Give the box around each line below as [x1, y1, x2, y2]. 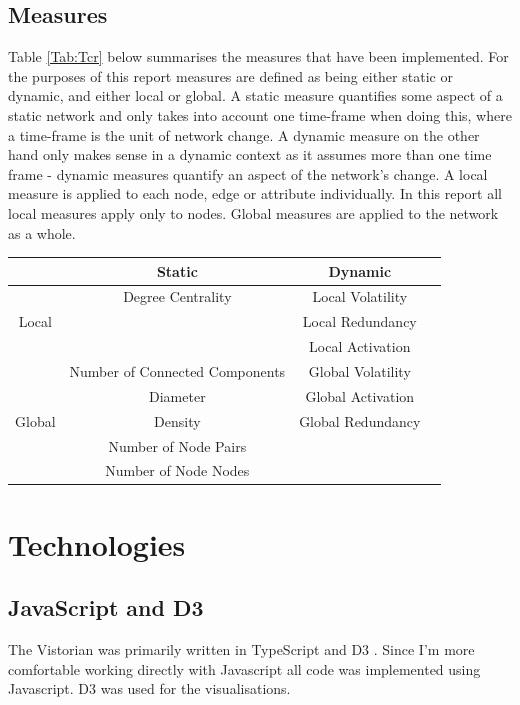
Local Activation [309, 336, 411, 357]
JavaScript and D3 [8, 592, 204, 623]
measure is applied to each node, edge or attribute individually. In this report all [8, 183, 502, 204]
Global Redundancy [299, 410, 421, 431]
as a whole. [8, 222, 76, 243]
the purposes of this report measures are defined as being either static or [8, 65, 453, 86]
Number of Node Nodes [105, 460, 250, 481]
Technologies [8, 523, 186, 564]
